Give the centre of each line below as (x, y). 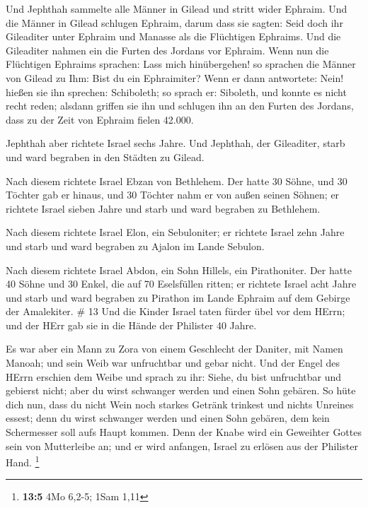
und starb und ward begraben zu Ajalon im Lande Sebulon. (135, 246)
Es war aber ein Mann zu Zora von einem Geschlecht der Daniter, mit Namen (174, 349)
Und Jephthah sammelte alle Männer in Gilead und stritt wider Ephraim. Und (177, 8)
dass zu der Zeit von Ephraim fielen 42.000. (100, 119)
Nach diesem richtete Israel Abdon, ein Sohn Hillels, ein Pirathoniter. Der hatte (179, 270)
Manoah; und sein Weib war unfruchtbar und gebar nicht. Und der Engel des (173, 363)
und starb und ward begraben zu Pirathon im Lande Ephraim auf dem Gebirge (178, 297)
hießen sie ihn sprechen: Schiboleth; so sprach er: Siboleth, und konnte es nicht (176, 91)
